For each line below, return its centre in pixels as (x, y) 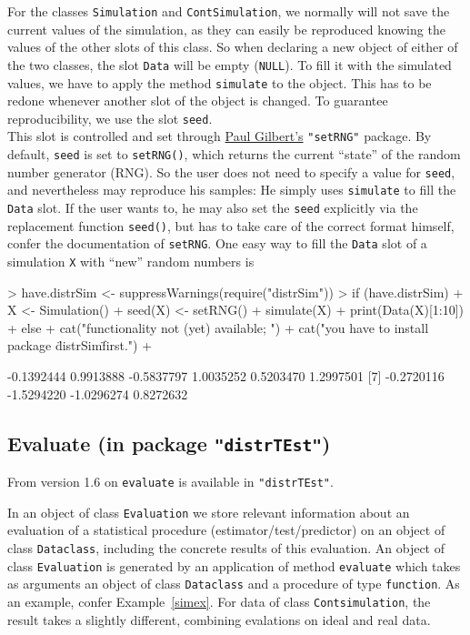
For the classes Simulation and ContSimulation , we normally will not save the (229, 11)
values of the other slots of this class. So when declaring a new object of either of (233, 47)
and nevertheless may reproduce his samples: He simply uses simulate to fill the (232, 190)
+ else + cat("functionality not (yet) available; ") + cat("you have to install (218, 327)
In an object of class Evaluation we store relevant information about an (209, 512)
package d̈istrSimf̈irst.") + (80, 345)
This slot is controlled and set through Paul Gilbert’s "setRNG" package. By (220, 136)
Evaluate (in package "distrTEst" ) (169, 443)
